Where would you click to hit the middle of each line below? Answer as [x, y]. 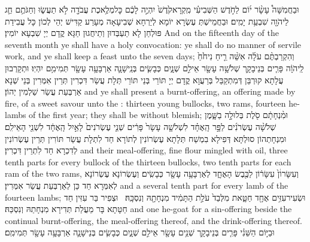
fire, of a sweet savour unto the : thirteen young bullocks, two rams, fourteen [145, 103]
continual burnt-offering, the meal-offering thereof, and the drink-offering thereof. [154, 220]
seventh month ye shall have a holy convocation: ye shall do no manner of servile [153, 44]
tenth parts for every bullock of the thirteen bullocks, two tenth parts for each [148, 161]
